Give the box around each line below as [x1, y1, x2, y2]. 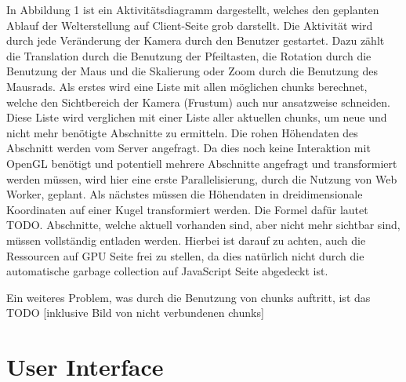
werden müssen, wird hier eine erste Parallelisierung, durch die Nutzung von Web [6, 170, 397, 187]
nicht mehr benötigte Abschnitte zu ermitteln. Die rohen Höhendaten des [6, 124, 358, 140]
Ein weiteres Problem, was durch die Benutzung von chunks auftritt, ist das [6, 289, 371, 305]
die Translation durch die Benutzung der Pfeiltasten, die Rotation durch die [6, 47, 372, 64]
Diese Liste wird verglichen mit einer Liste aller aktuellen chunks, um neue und [6, 109, 387, 126]
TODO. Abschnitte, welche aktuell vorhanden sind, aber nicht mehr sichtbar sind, [6, 216, 401, 233]
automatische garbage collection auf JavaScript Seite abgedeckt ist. [6, 263, 328, 279]
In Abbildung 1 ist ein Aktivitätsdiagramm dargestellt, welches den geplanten [6, 2, 379, 17]
